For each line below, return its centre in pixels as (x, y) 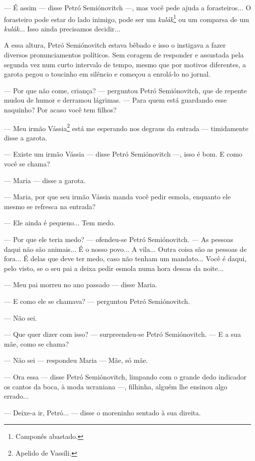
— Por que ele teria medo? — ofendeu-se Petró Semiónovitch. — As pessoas (119, 239)
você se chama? (27, 164)
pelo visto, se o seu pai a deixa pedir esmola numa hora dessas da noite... (114, 268)
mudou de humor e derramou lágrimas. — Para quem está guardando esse (115, 100)
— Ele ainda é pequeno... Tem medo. (60, 223)
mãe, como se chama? (37, 343)
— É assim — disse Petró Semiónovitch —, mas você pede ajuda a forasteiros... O (127, 7)
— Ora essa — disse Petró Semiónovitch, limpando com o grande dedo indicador (125, 376)
